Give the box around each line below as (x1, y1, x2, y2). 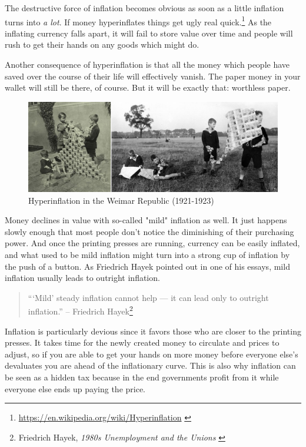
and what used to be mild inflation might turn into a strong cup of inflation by (5, 248, 290, 260)
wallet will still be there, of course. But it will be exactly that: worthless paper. (5, 81, 291, 94)
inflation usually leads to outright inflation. (5, 271, 160, 284)
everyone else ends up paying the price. (5, 382, 145, 395)
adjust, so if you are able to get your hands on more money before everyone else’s (5, 347, 298, 360)
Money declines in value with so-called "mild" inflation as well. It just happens (5, 214, 287, 226)
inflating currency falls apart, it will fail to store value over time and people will (5, 27, 293, 39)
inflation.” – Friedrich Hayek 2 (28, 303, 133, 317)
